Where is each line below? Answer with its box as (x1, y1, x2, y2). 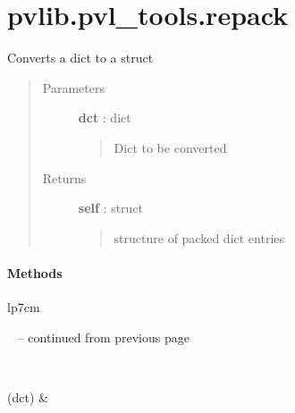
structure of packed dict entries (114, 228, 285, 247)
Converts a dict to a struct (7, 48, 154, 67)
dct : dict (78, 108, 131, 127)
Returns (42, 168, 87, 187)
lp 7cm (7, 298, 40, 316)
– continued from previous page (17, 327, 190, 346)
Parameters (42, 78, 105, 97)
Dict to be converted (114, 138, 227, 156)
